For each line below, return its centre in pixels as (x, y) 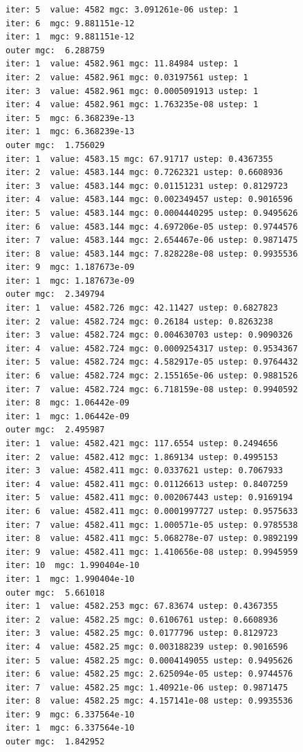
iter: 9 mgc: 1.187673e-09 (70, 267)
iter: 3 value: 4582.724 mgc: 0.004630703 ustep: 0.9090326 (149, 335)
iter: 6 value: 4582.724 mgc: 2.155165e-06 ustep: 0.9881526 (152, 376)
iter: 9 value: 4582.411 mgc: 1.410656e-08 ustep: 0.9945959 (152, 552)
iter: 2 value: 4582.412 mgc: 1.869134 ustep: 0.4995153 (142, 457)
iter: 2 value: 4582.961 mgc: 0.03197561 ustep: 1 (127, 77)
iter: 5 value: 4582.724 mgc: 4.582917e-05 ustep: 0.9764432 (152, 362)
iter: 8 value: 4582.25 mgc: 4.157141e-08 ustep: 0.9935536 (149, 701)
